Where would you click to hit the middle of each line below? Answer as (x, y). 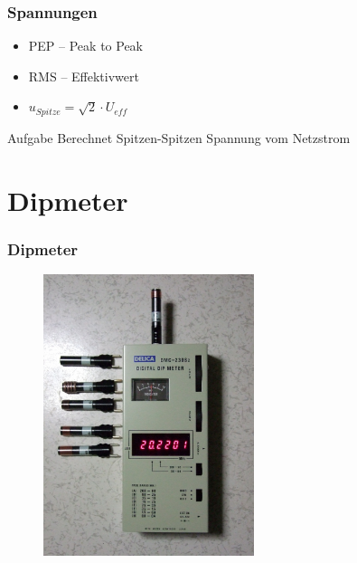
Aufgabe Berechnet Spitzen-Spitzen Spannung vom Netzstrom (179, 137)
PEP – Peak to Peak (85, 46)
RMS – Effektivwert (84, 76)
